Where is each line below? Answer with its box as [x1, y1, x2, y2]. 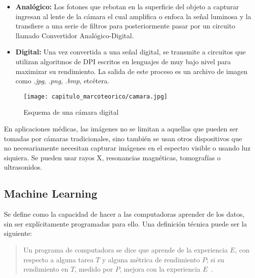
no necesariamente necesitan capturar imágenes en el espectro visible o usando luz [4, 143, 251, 153]
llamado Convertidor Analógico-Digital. [15, 30, 134, 40]
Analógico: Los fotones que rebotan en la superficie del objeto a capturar [15, 1, 239, 11]
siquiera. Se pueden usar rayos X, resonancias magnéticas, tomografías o [4, 152, 221, 162]
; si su [206, 254, 224, 264]
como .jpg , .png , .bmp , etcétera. [15, 76, 109, 86]
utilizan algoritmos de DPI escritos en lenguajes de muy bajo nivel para [15, 56, 231, 66]
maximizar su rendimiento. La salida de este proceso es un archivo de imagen [15, 66, 248, 76]
